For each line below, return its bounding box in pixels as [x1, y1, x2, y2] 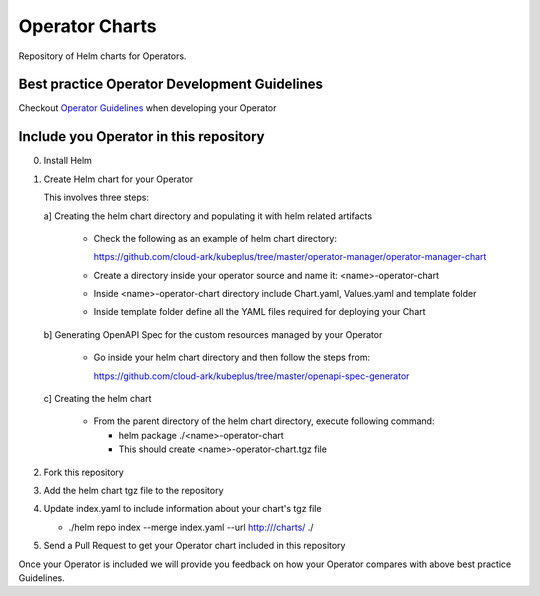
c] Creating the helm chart [43, 393, 152, 405]
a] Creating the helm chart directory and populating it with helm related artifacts [43, 210, 373, 222]
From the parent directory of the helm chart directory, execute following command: [93, 415, 435, 427]
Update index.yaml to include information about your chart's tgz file [43, 503, 322, 515]
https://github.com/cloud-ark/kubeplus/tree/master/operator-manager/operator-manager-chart [93, 251, 487, 263]
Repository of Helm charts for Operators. [18, 50, 187, 62]
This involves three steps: [43, 191, 150, 204]
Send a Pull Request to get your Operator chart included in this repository [43, 540, 346, 552]
